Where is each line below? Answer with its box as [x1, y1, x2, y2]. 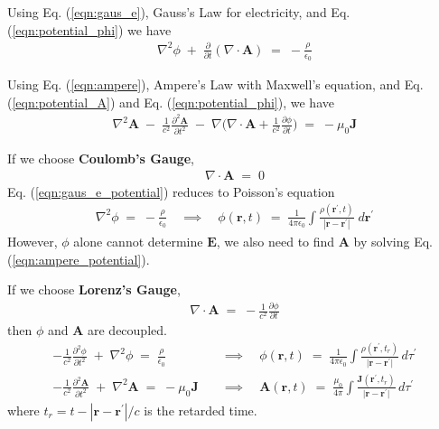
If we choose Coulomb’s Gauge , [7, 149, 195, 168]
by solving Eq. [353, 232, 434, 251]
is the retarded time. [144, 401, 257, 420]
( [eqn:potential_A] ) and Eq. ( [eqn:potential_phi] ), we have [7, 92, 334, 111]
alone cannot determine [73, 232, 203, 251]
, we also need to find [216, 232, 335, 251]
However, [7, 232, 58, 251]
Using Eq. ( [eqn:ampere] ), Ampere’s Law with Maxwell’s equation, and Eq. [7, 74, 424, 93]
